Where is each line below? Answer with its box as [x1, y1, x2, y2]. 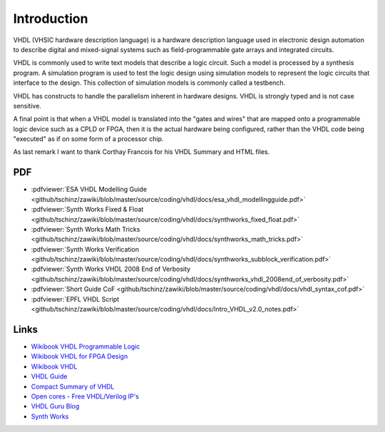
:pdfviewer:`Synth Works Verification [31, 245, 139, 253]
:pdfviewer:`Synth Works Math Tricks [31, 225, 140, 233]
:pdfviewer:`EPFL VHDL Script [31, 294, 120, 303]
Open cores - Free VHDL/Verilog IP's [31, 392, 139, 401]
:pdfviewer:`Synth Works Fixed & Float [31, 205, 144, 214]
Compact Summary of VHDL [31, 382, 115, 391]
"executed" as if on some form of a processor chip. [13, 135, 164, 143]
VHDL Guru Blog [31, 402, 80, 411]
